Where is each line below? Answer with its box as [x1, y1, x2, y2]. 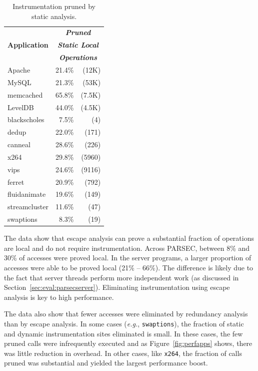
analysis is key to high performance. [4, 291, 114, 302]
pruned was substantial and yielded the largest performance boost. [4, 357, 208, 368]
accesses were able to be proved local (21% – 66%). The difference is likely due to [4, 262, 253, 272]
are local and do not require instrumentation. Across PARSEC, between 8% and [4, 242, 250, 253]
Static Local [57, 40, 98, 50]
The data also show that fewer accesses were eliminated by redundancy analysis [4, 308, 248, 319]
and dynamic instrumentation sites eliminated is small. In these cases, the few [4, 328, 243, 338]
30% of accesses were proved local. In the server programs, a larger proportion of [4, 252, 251, 263]
